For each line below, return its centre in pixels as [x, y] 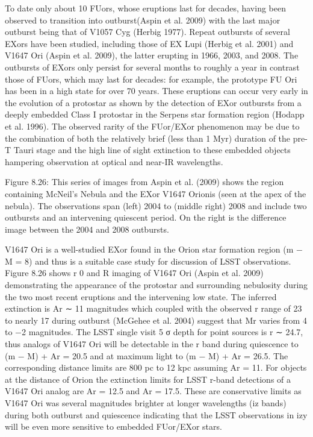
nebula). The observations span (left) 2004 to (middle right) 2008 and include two [156, 205]
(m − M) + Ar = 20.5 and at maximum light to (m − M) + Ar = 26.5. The [147, 355]
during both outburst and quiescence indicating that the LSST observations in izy [156, 414]
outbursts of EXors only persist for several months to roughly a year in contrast [152, 67]
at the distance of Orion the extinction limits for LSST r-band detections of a [148, 379]
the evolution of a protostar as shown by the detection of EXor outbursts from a [153, 102]
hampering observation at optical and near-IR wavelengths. [114, 161]
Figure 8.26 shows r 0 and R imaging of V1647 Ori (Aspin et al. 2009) [134, 273]
